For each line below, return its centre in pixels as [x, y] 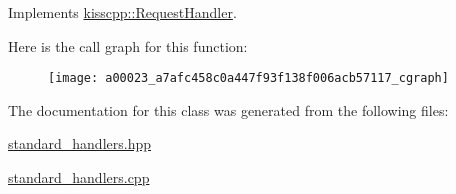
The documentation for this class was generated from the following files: [228, 109]
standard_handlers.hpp [80, 143]
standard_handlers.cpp [79, 177]
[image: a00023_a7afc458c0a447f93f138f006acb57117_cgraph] [248, 78]
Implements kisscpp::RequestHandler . [122, 12]
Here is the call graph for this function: [128, 45]
